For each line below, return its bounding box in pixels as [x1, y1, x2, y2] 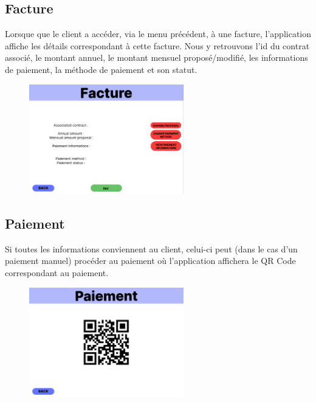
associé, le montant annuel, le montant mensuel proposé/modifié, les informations [5, 51, 308, 64]
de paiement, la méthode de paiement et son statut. [5, 63, 197, 75]
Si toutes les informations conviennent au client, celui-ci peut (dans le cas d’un [5, 242, 298, 255]
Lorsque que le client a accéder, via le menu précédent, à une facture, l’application [5, 27, 312, 40]
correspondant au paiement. [5, 266, 109, 279]
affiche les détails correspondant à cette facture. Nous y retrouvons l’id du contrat [5, 39, 310, 52]
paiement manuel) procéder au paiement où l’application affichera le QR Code [5, 254, 296, 267]
